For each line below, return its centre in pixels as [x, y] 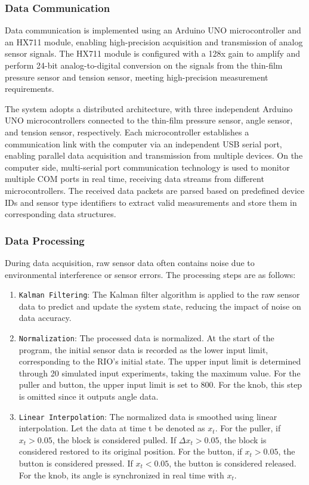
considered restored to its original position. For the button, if [130, 451]
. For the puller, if [248, 428]
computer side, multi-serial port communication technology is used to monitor [147, 167]
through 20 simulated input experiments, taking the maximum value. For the [160, 373]
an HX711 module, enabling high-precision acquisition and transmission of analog [154, 41]
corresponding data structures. [61, 214]
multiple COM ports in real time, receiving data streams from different [135, 179]
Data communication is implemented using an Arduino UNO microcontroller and [153, 30]
